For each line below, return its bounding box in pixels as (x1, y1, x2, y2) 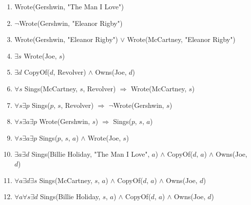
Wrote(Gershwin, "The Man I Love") (14, 1, 124, 11)
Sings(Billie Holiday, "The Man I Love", (31, 149, 150, 159)
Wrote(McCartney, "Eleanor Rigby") (127, 34, 235, 44)
